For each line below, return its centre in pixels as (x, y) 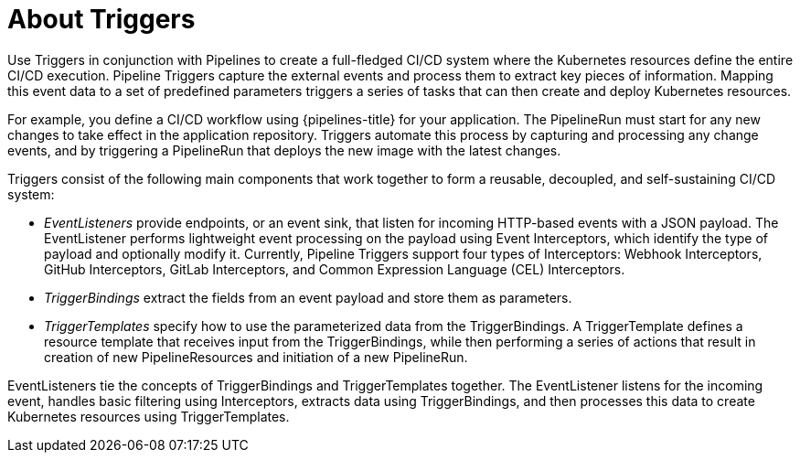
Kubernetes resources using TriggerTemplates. (149, 416)
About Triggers (101, 19)
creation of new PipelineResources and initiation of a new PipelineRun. (256, 357)
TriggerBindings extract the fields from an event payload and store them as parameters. (308, 297)
